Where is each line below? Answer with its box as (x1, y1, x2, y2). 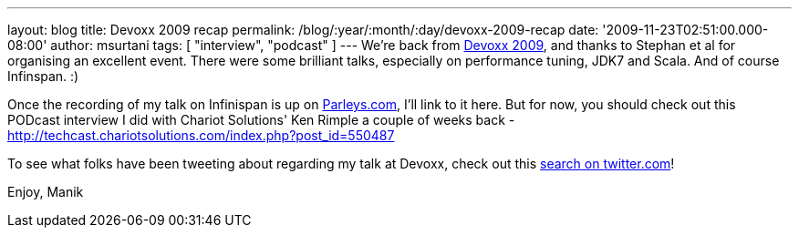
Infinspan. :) (7, 68, 79, 84)
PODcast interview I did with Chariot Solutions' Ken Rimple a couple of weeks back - (7, 112, 515, 128)
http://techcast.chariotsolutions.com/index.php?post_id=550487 (7, 128, 395, 143)
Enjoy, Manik (7, 184, 84, 199)
